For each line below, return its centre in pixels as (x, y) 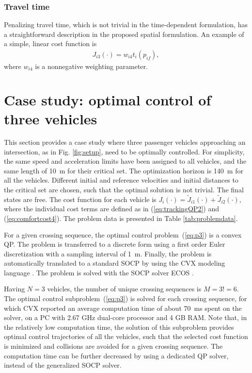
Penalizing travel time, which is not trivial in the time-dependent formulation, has (126, 25)
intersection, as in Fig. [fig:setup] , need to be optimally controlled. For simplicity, (124, 151)
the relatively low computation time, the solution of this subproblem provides (119, 327)
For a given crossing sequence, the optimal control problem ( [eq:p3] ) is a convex (123, 234)
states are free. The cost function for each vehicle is (80, 199)
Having (15, 289)
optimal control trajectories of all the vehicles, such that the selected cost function (126, 336)
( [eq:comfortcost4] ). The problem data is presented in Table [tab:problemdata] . (121, 218)
